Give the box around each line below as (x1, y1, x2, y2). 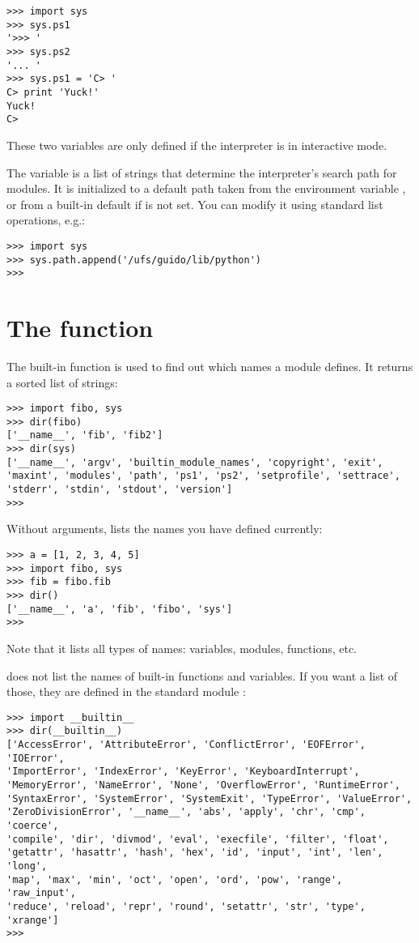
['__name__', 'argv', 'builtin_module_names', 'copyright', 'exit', (6, 456, 383, 468)
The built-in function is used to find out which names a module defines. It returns (6, 357, 413, 374)
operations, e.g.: (6, 211, 85, 228)
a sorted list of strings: (6, 373, 118, 390)
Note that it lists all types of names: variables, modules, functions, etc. (6, 639, 358, 656)
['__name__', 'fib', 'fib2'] (6, 429, 163, 442)
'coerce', (6, 819, 59, 831)
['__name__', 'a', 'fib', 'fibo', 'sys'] (6, 603, 233, 615)
